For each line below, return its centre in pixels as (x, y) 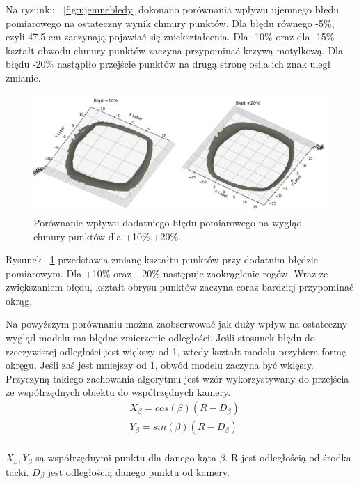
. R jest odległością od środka (288, 457)
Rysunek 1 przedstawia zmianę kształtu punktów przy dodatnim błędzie (162, 260)
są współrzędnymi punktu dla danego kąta (126, 457)
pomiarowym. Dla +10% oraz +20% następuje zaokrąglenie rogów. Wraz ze (167, 273)
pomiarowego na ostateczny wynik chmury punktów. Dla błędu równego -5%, (170, 23)
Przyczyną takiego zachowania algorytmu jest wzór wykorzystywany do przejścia (177, 378)
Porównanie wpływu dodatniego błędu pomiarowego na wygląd (168, 222)
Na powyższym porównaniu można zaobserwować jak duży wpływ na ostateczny (177, 324)
